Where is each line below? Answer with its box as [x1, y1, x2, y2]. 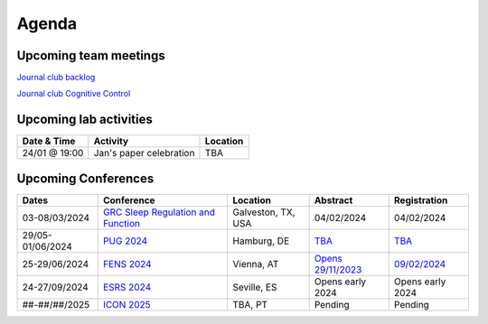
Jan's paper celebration [93, 147, 195, 160]
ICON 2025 [102, 298, 151, 310]
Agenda [16, 14, 77, 33]
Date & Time [22, 135, 76, 148]
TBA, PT [232, 298, 268, 310]
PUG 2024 [102, 235, 148, 247]
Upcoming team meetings [16, 48, 166, 63]
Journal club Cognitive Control [16, 88, 131, 99]
